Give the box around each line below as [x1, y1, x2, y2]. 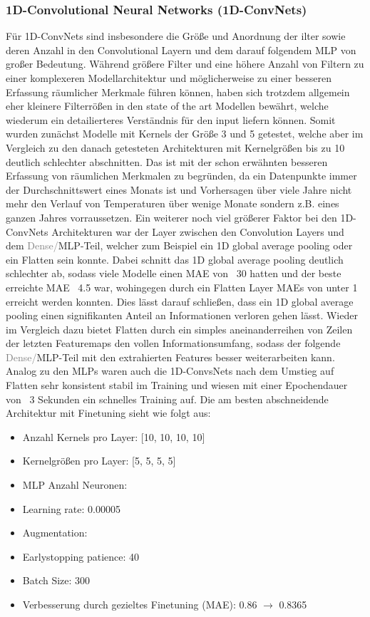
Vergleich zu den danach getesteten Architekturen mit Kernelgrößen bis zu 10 [6, 140, 345, 155]
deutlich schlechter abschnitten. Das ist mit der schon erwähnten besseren [6, 154, 328, 169]
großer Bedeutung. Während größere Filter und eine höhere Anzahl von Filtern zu [6, 56, 364, 71]
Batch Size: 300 [22, 573, 91, 588]
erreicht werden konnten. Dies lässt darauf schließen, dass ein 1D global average [6, 294, 354, 308]
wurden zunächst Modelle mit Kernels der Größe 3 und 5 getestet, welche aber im [6, 126, 364, 141]
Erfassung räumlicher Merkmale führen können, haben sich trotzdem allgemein [6, 84, 350, 99]
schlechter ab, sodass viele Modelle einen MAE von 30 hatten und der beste [6, 266, 341, 281]
